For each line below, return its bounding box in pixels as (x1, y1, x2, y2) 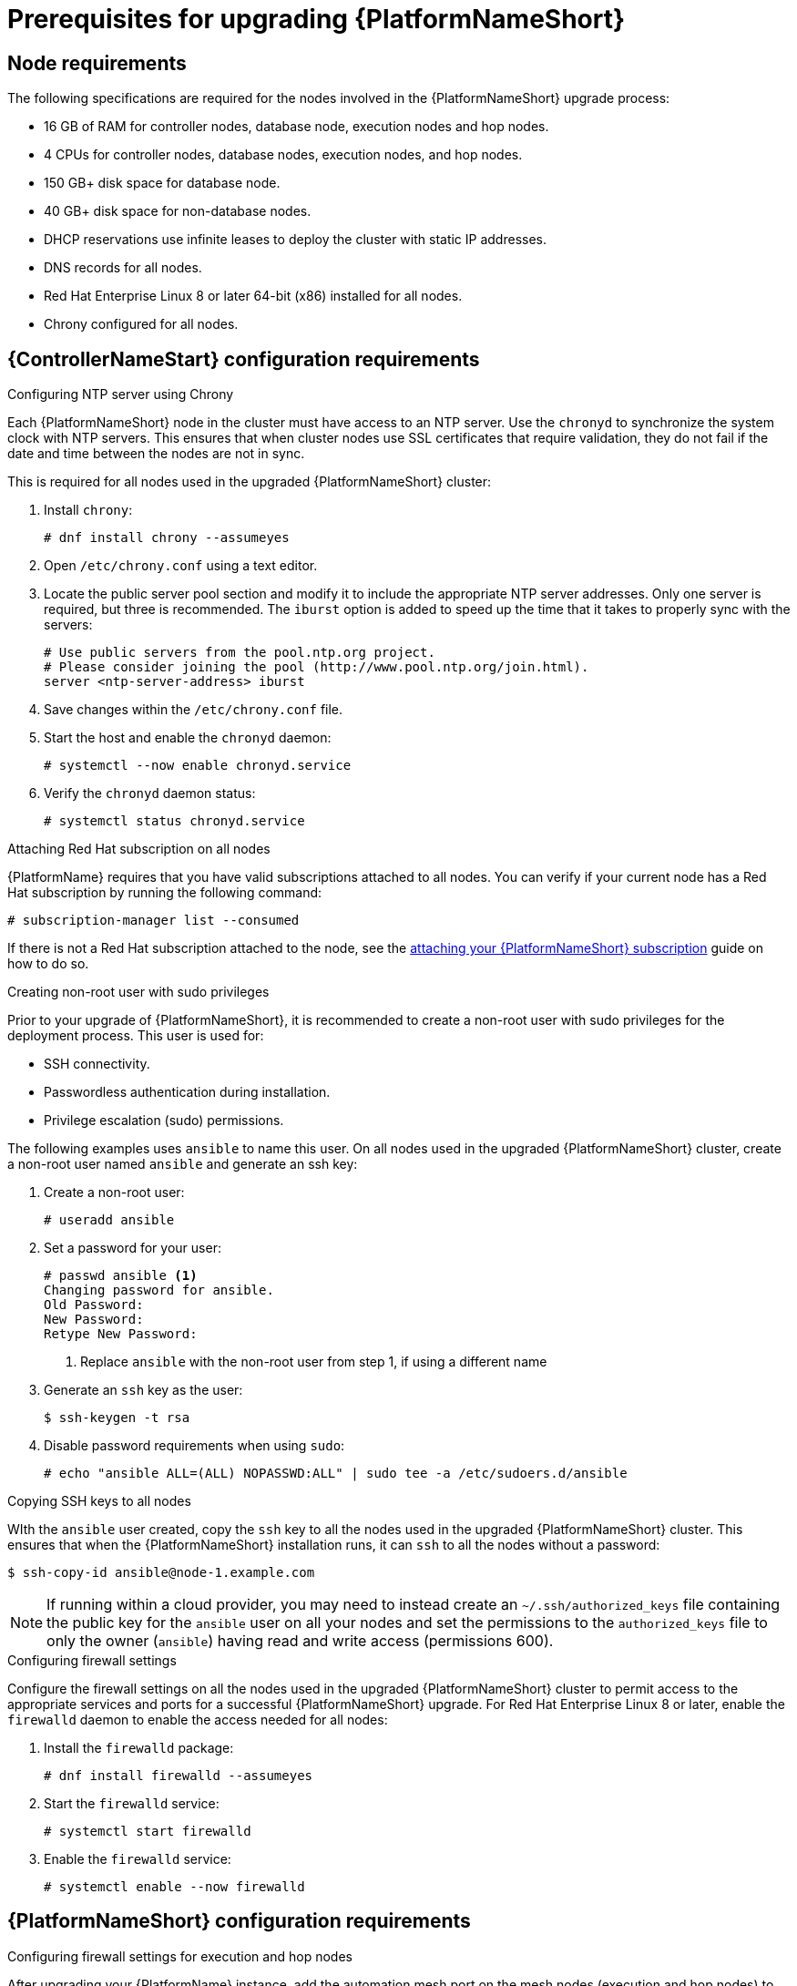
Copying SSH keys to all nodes (7, 1493, 191, 1510)
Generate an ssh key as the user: (44, 1382, 243, 1398)
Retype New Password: (44, 1326, 198, 1342)
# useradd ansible (44, 1213, 175, 1228)
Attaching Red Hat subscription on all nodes (7, 841, 271, 857)
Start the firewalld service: (44, 1796, 220, 1812)
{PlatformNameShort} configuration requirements (7, 1909, 471, 1933)
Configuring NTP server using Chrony (7, 386, 234, 403)
